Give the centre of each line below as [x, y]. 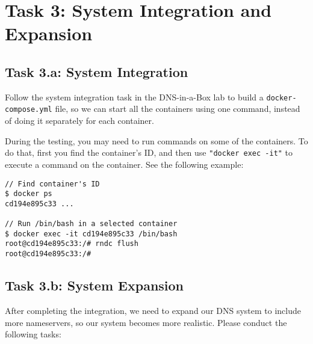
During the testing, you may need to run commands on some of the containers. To [156, 140]
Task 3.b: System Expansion [95, 285]
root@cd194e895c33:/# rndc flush [72, 244]
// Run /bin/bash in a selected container [91, 224]
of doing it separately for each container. [79, 121]
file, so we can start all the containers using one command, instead [178, 109]
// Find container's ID [52, 184]
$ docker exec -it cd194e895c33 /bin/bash [91, 234]
